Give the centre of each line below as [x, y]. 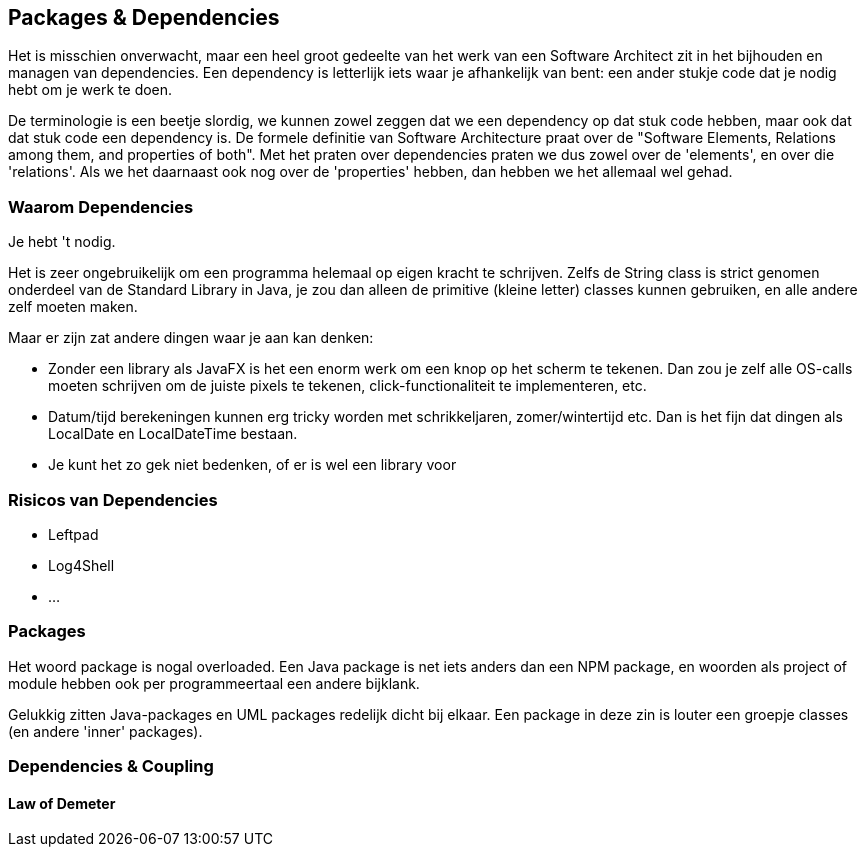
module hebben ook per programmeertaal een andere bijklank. [214, 683]
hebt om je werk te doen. [90, 90]
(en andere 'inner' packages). [105, 731]
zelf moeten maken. [73, 307]
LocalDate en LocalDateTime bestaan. [173, 434]
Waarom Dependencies [101, 206]
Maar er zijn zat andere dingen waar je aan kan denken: [191, 338]
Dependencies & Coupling [111, 766]
